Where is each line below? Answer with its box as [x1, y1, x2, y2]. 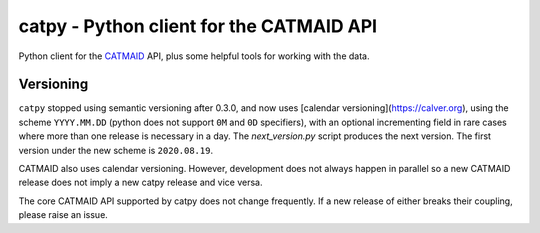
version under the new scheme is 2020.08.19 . [18, 144, 214, 156]
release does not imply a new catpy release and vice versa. [18, 176, 263, 189]
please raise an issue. [18, 209, 109, 221]
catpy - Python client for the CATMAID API [18, 15, 378, 37]
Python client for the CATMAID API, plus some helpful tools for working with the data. [18, 50, 370, 62]
